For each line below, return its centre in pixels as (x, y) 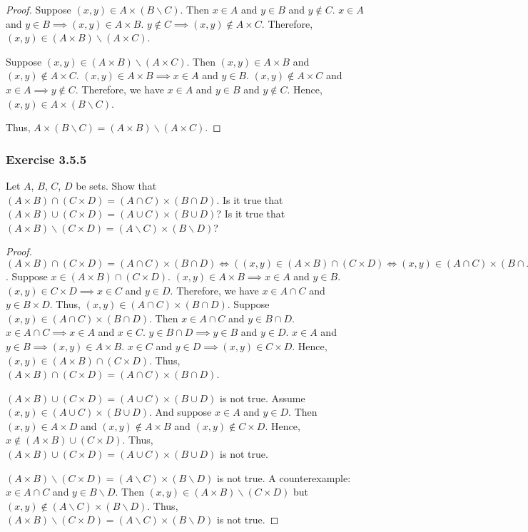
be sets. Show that (116, 185)
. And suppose (181, 412)
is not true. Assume (263, 398)
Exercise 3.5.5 (46, 159)
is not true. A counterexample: (284, 477)
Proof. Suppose (39, 9)
